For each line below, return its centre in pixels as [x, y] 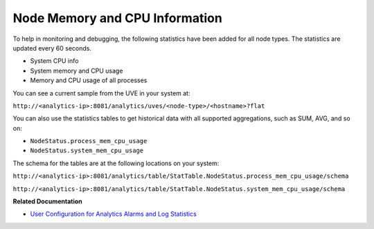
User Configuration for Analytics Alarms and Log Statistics [113, 214]
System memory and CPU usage [77, 71]
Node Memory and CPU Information [118, 18]
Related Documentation [47, 201]
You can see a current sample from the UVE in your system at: [101, 93]
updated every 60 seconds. [52, 48]
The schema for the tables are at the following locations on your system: [116, 163]
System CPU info [54, 61]
